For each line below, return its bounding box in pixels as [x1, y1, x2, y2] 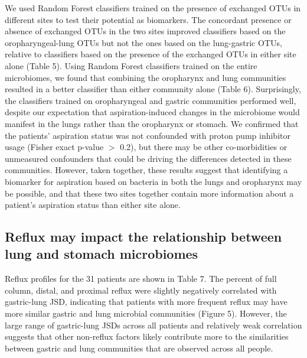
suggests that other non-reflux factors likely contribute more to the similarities [5, 330, 289, 343]
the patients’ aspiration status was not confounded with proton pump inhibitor [5, 129, 290, 141]
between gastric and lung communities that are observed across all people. [5, 341, 273, 354]
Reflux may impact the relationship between [5, 227, 282, 246]
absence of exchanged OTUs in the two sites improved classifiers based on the [5, 25, 286, 37]
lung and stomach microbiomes [5, 245, 198, 263]
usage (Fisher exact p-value [5, 141, 104, 153]
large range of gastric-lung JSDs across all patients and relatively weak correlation [5, 318, 302, 331]
